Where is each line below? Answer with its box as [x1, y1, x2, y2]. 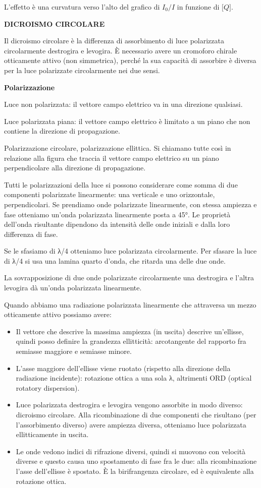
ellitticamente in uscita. [16, 429, 89, 440]
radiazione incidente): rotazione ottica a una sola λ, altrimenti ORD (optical [16, 373, 252, 383]
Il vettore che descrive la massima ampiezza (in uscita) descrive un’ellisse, [16, 326, 244, 336]
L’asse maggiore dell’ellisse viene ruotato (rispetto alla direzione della [16, 362, 231, 373]
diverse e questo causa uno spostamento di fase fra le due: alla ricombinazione [16, 456, 257, 466]
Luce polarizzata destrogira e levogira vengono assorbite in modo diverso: [16, 399, 243, 410]
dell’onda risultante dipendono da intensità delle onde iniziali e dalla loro [4, 219, 230, 229]
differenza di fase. [4, 228, 58, 239]
